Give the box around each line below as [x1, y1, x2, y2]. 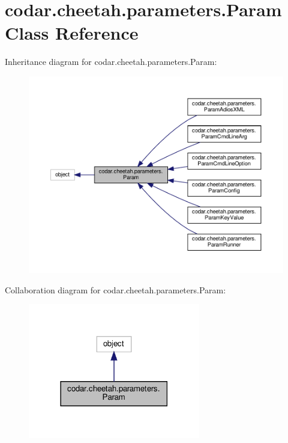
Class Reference [5, 20, 139, 45]
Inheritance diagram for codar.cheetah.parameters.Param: [5, 55, 217, 68]
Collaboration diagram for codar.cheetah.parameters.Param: [5, 283, 226, 296]
